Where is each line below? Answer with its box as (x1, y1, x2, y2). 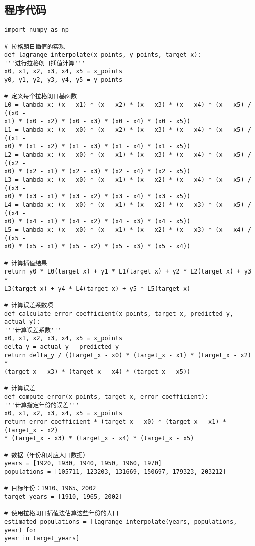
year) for (4, 526, 37, 534)
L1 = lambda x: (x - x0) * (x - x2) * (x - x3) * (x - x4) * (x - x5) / (4, 126, 251, 134)
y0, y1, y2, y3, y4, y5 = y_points (4, 76, 123, 84)
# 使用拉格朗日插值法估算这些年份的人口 (4, 510, 119, 517)
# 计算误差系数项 (4, 301, 53, 309)
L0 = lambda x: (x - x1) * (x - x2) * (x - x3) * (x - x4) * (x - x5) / (4, 101, 251, 109)
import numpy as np (4, 26, 69, 34)
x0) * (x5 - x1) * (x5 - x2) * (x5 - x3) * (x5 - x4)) (4, 243, 191, 250)
